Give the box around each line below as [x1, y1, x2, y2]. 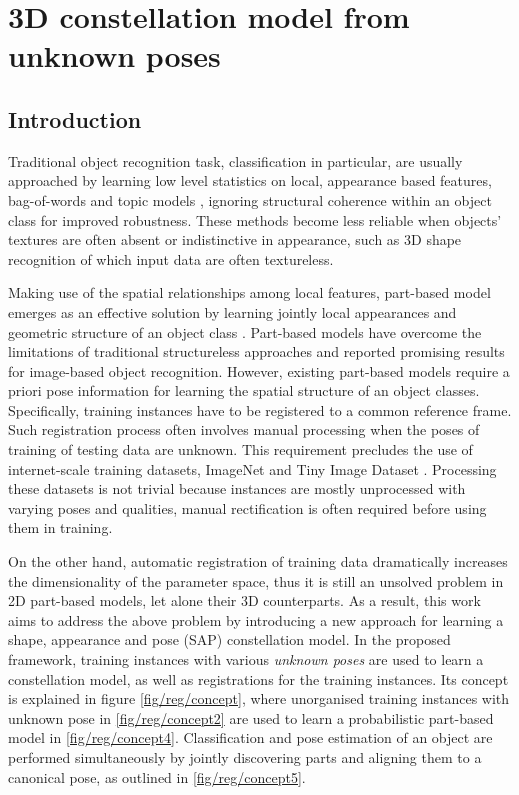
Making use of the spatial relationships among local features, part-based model [8, 282, 491, 303]
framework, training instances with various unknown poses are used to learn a [8, 649, 484, 670]
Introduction [8, 103, 142, 134]
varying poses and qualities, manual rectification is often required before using [8, 497, 487, 518]
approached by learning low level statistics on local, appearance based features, [8, 170, 492, 191]
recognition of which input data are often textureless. [8, 248, 334, 269]
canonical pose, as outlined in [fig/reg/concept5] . [8, 766, 306, 787]
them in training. [8, 517, 113, 538]
